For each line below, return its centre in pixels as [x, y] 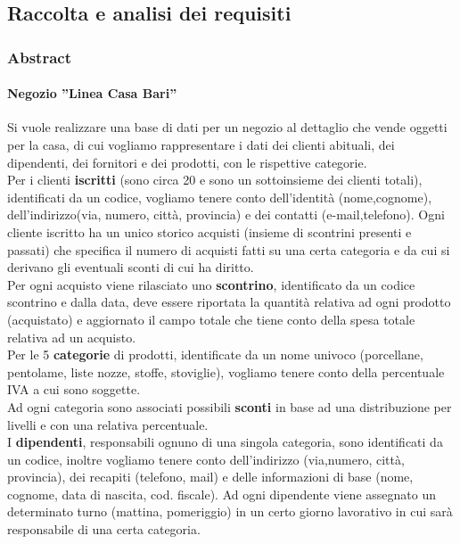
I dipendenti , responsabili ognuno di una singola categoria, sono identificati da [225, 442]
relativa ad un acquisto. [72, 337]
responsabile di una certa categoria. [104, 529]
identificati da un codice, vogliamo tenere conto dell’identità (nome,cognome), [220, 197]
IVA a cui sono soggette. [74, 389]
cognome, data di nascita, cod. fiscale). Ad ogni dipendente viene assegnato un [222, 494]
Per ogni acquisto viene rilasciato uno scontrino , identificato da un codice [211, 284]
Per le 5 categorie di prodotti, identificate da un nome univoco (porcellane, [215, 354]
